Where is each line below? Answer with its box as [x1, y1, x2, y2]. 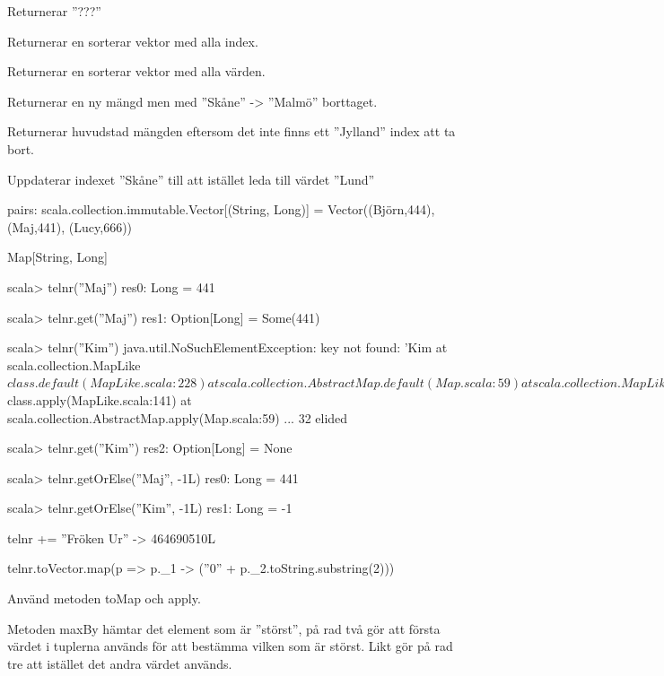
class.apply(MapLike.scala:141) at [7, 390, 192, 409]
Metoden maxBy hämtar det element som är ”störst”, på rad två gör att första [7, 619, 441, 637]
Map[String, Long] [7, 247, 108, 266]
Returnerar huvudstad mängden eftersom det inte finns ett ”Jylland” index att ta [7, 122, 456, 141]
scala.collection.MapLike [7, 355, 141, 374]
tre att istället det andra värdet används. [7, 654, 232, 672]
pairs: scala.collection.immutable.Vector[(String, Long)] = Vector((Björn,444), [7, 200, 435, 219]
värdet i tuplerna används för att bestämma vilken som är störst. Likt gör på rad [7, 637, 453, 655]
